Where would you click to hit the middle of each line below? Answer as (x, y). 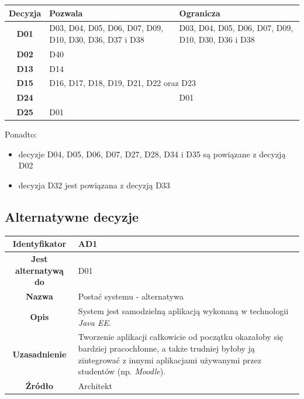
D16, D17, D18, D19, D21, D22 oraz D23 (122, 83)
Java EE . (94, 322)
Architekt (95, 386)
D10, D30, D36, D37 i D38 (97, 39)
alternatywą (39, 270)
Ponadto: (21, 134)
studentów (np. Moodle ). (122, 371)
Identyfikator (39, 244)
